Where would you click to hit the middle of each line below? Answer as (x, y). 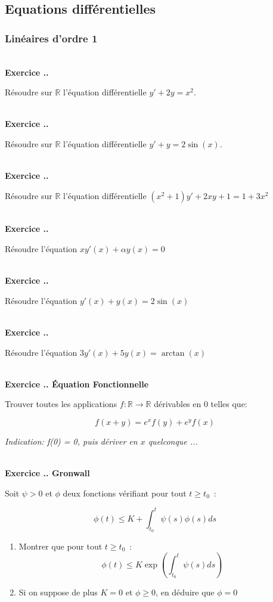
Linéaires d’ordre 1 (51, 38)
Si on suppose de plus (58, 592)
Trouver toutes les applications (61, 404)
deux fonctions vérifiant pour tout (125, 493)
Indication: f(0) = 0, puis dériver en (71, 441)
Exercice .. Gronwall (47, 473)
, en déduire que (185, 592)
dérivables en (178, 404)
